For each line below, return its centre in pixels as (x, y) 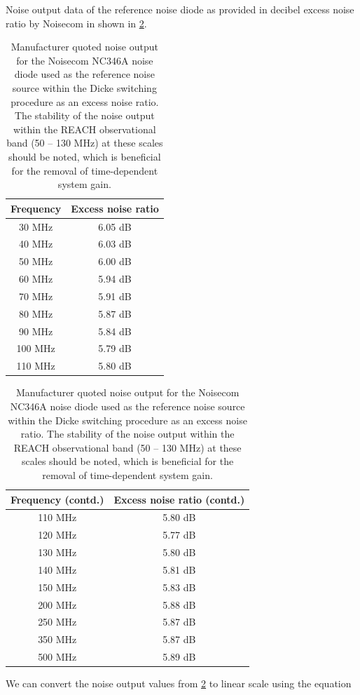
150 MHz (57, 587)
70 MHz (36, 296)
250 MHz (57, 622)
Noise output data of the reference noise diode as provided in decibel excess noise (180, 9)
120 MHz (57, 535)
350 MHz (57, 639)
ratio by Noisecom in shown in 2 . (76, 23)
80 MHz (36, 313)
